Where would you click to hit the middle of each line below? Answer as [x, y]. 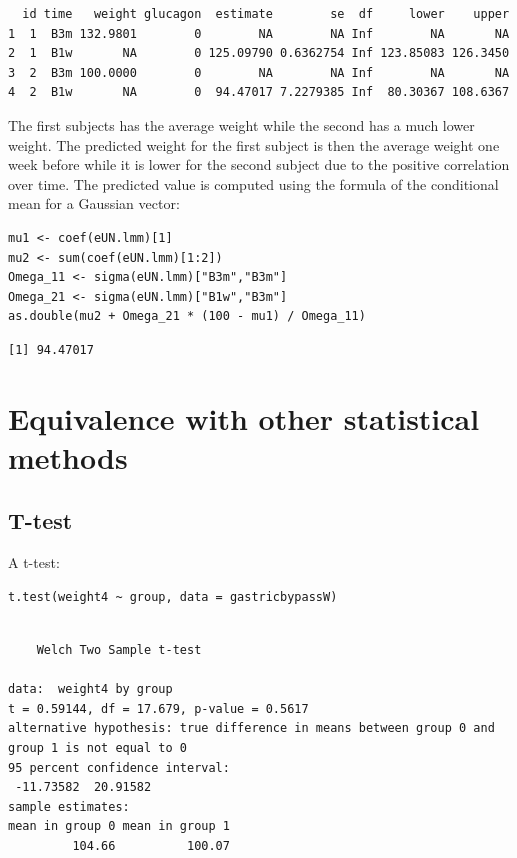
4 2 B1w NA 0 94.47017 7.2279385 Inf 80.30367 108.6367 [259, 92]
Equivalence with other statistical [244, 417]
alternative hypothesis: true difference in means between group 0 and [251, 728]
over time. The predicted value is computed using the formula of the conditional [253, 183]
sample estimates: [69, 806]
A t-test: [34, 562]
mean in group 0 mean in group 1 [119, 826]
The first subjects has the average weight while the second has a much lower [241, 124]
